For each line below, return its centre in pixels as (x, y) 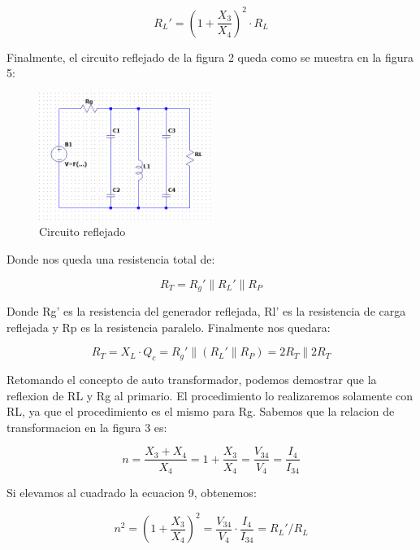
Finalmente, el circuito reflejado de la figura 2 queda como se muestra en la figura (210, 57)
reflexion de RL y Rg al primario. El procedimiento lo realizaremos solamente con (210, 395)
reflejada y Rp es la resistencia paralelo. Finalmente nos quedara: (169, 327)
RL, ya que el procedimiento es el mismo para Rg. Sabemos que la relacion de (201, 411)
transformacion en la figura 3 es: (87, 427)
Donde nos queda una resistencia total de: (111, 259)
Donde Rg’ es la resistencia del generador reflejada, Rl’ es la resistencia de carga (206, 311)
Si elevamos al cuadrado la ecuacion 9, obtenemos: (132, 492)
